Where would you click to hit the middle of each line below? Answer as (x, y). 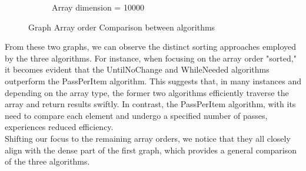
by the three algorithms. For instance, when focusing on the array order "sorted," (151, 58)
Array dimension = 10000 (98, 7)
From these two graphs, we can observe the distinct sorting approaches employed (151, 47)
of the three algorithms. (47, 161)
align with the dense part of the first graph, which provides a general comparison (151, 150)
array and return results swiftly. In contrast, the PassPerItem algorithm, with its (150, 104)
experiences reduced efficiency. (59, 127)
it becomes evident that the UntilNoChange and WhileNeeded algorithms (137, 69)
